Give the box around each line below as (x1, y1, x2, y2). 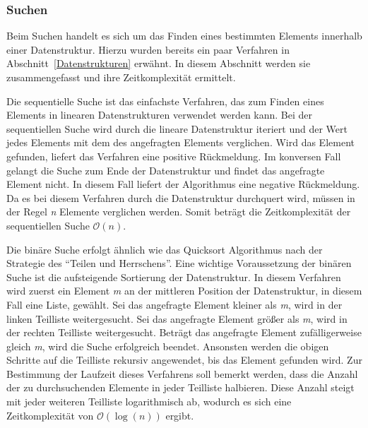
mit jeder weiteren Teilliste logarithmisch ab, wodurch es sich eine (6, 394, 292, 409)
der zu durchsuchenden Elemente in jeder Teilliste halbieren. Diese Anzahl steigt (6, 380, 355, 395)
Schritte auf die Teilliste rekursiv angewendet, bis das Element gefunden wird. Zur (6, 352, 362, 367)
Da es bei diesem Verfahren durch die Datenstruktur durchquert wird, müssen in (6, 190, 355, 205)
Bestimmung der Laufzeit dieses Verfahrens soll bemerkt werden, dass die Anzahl (6, 366, 358, 381)
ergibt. (165, 408, 194, 422)
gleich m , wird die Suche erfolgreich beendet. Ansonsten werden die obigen (6, 338, 329, 353)
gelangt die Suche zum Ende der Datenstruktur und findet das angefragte (6, 162, 325, 177)
